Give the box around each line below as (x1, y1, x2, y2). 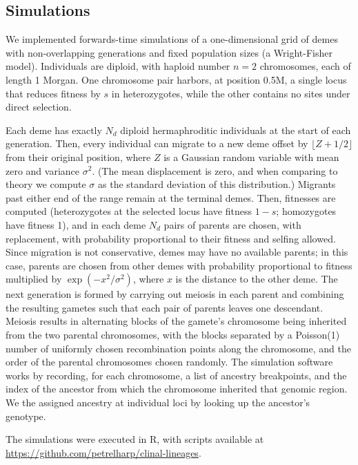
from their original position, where (6, 149, 151, 164)
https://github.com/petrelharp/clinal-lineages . (6, 445, 201, 459)
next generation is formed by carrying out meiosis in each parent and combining (6, 287, 344, 301)
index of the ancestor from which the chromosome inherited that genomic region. (6, 381, 348, 396)
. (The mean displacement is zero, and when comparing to (92, 163, 338, 178)
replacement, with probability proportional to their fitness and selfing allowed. (6, 231, 336, 245)
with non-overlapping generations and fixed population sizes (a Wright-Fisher (6, 45, 332, 59)
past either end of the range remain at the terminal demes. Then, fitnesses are (6, 190, 336, 205)
